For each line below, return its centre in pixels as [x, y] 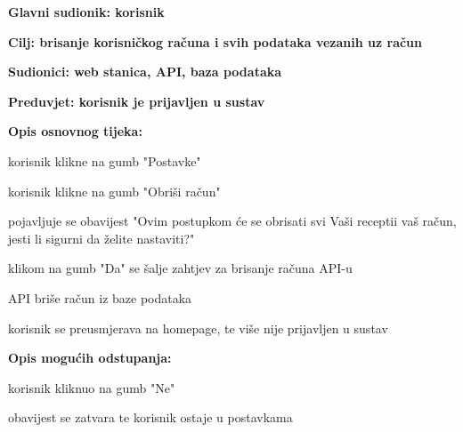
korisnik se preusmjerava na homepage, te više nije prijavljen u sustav [198, 328]
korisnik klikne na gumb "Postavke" [105, 160]
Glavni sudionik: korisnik [86, 12]
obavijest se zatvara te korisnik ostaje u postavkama [150, 417]
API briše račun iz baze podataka [100, 297]
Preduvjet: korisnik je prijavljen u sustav [137, 101]
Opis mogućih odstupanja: [90, 358]
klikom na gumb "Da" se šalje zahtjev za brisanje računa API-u [180, 268]
